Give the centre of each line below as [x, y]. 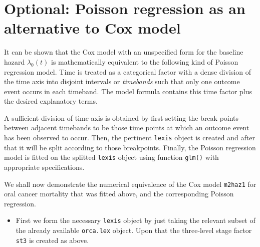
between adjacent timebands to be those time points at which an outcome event [127, 128]
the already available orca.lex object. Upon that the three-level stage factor [134, 230]
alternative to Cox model [92, 28]
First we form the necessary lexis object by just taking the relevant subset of [136, 220]
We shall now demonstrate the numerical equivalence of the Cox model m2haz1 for [130, 184]
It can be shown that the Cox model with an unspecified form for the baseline [124, 52]
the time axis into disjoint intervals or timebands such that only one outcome [122, 81]
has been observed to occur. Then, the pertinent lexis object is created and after [129, 138]
